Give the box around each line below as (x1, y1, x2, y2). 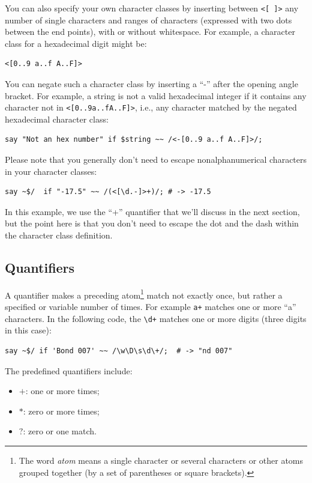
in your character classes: (5, 165, 97, 177)
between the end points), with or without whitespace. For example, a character (5, 25, 295, 38)
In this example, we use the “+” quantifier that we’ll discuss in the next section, (5, 205, 300, 217)
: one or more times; (25, 384, 100, 397)
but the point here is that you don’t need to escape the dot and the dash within (5, 217, 299, 229)
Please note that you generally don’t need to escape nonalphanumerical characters (5, 153, 307, 166)
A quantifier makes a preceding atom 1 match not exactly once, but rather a (5, 287, 283, 301)
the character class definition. (5, 229, 113, 241)
